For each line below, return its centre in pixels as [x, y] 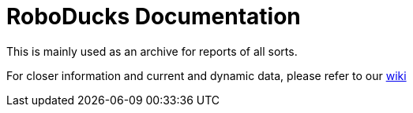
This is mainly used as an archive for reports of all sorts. [152, 51]
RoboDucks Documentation [154, 16]
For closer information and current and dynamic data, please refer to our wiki [206, 75]
